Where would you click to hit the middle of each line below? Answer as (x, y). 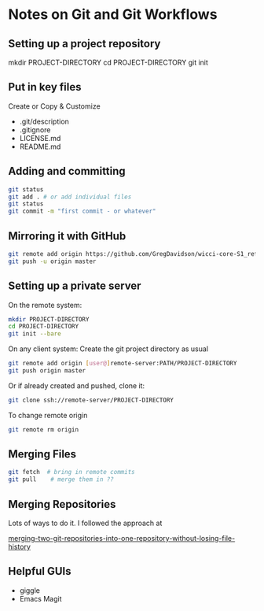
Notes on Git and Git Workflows (113, 15)
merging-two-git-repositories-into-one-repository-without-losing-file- (122, 538)
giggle (30, 590)
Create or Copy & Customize (54, 106)
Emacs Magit (40, 598)
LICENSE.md (40, 138)
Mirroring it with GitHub (67, 236)
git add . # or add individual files (70, 197)
